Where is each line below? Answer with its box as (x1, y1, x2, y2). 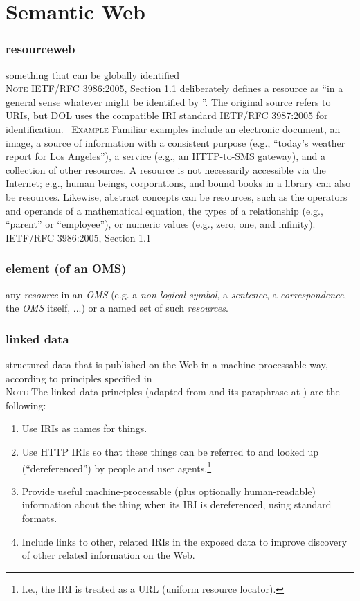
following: (6, 397, 46, 412)
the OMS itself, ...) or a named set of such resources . (6, 300, 228, 315)
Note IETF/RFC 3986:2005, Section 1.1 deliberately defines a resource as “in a (6, 81, 343, 96)
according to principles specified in (6, 370, 152, 385)
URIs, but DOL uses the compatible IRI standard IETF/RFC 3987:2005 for (6, 108, 328, 123)
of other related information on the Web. (21, 548, 195, 562)
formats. (21, 510, 57, 525)
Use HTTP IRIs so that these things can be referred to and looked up (21, 444, 319, 458)
